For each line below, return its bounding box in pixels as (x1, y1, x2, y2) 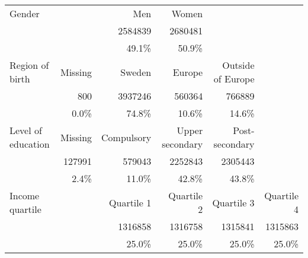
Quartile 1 (109, 195, 152, 209)
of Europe (213, 72, 255, 85)
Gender (9, 7, 40, 20)
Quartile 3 (212, 195, 255, 209)
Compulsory (101, 130, 152, 144)
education (9, 137, 50, 151)
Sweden (120, 65, 152, 79)
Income (9, 189, 40, 202)
